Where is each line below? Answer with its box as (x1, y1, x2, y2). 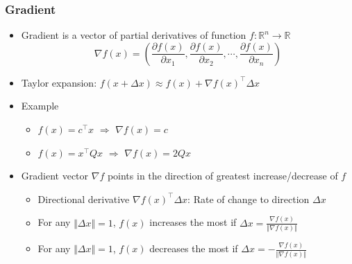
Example (21, 98, 59, 113)
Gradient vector (21, 168, 89, 183)
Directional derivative (37, 191, 130, 206)
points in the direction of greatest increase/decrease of (107, 168, 338, 183)
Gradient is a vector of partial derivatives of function (21, 28, 246, 42)
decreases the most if (149, 241, 238, 256)
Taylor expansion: (21, 75, 97, 89)
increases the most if (149, 215, 237, 229)
